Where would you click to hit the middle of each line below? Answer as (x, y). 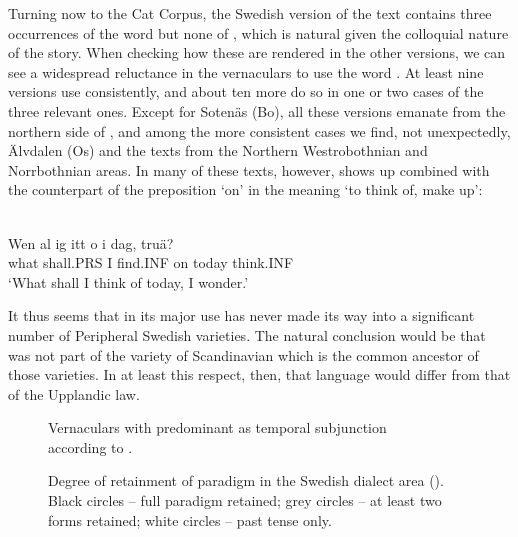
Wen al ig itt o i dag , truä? (91, 242)
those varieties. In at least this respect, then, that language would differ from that (259, 374)
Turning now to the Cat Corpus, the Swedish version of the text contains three (250, 13)
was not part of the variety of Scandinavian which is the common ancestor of (243, 354)
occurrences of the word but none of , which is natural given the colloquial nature (258, 32)
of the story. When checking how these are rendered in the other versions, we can (257, 52)
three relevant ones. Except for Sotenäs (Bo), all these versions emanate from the (257, 110)
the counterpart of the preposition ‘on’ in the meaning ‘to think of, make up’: (245, 189)
